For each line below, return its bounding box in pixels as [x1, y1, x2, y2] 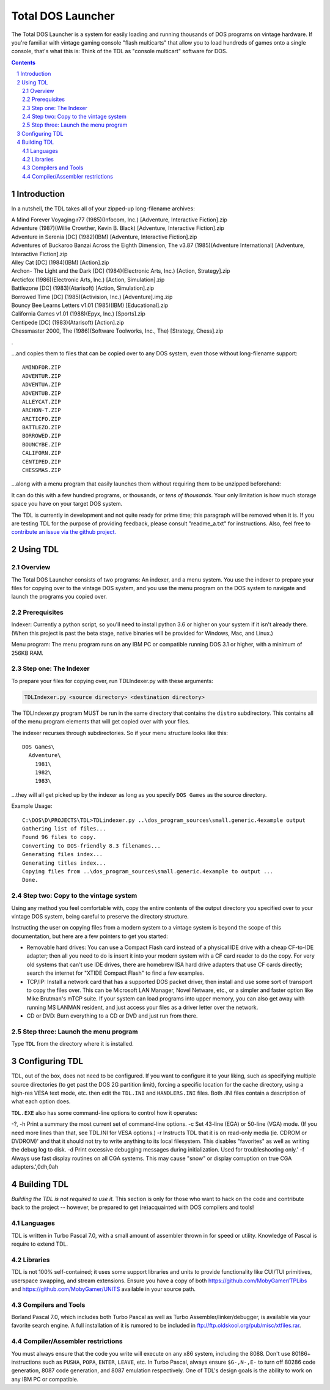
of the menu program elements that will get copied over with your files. [11, 718, 190, 725]
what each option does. [11, 1098, 71, 1105]
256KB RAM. [11, 649, 44, 657]
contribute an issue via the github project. [11, 528, 116, 536]
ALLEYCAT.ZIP [22, 398, 61, 405]
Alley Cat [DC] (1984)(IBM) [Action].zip [11, 259, 109, 266]
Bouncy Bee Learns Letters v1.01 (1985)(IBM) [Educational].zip [11, 301, 169, 309]
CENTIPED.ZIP [22, 458, 61, 465]
